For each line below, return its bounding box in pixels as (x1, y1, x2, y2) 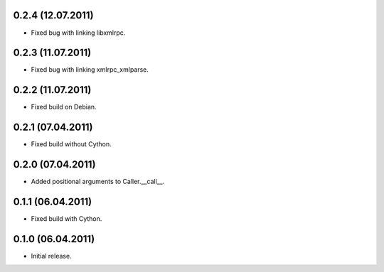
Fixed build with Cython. (31, 214, 102, 223)
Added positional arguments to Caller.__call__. (31, 178, 165, 186)
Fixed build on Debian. (31, 103, 97, 111)
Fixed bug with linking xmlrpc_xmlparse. (31, 65, 149, 74)
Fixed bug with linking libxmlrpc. (31, 28, 126, 37)
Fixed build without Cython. (31, 140, 112, 148)
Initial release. (31, 251, 72, 260)
